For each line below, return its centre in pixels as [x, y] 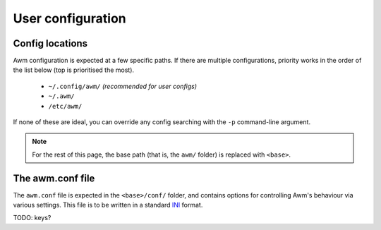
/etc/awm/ [65, 106]
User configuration [69, 18]
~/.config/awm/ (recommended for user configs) [123, 86]
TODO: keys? [32, 218]
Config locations [50, 43]
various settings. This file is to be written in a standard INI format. [108, 205]
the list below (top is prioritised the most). [73, 70]
